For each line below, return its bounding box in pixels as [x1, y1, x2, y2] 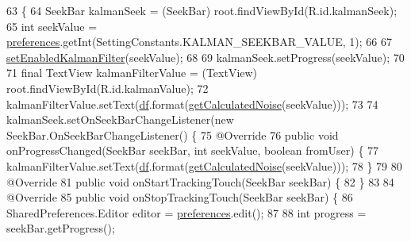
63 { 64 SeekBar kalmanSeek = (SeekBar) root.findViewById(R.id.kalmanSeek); [6, 2, 398, 18]
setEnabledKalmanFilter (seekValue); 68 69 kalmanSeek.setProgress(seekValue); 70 [6, 48, 405, 65]
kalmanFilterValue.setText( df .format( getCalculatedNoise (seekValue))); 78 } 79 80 [6, 157, 402, 174]
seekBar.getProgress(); [6, 220, 115, 236]
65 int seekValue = [6, 17, 98, 34]
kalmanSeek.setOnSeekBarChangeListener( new [6, 111, 234, 128]
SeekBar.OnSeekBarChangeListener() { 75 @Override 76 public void [6, 126, 339, 143]
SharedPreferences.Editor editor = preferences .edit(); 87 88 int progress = [6, 204, 367, 221]
